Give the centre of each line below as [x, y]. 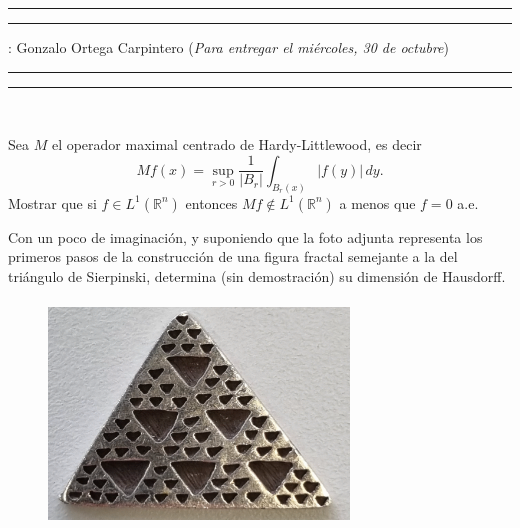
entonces [211, 202]
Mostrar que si [52, 202]
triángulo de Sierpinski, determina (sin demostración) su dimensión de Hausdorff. [257, 275]
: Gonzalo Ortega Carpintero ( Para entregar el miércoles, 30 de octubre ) [228, 47]
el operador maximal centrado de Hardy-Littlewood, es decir [236, 144]
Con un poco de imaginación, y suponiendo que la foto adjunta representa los [245, 236]
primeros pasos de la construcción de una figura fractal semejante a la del [233, 256]
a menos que [377, 202]
